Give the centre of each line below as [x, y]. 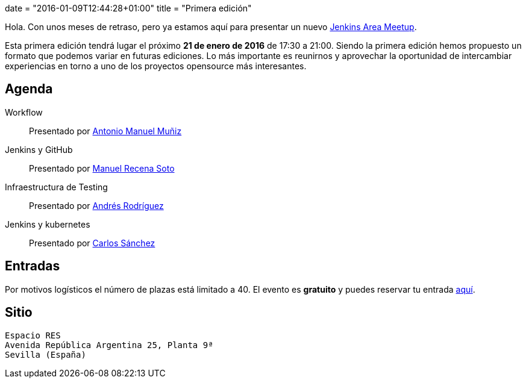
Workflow [24, 112]
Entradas [33, 266]
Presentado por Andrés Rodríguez [96, 205]
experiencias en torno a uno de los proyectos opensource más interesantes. [156, 66]
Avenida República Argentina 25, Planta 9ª [109, 345]
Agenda [29, 89]
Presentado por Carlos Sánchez [92, 243]
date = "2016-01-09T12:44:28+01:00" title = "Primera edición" [128, 8]
